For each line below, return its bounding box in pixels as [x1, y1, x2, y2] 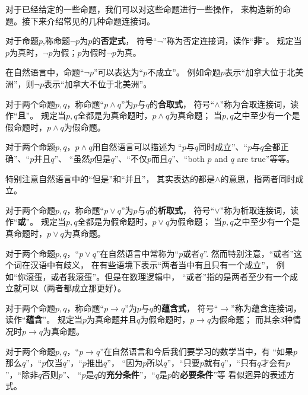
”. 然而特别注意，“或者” [203, 247, 294, 259]
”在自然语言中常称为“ [96, 247, 179, 259]
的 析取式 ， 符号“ [149, 203, 215, 216]
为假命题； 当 [169, 215, 222, 228]
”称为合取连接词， [220, 97, 291, 110]
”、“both [172, 152, 205, 164]
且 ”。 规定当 [17, 109, 66, 122]
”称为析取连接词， [220, 203, 291, 216]
